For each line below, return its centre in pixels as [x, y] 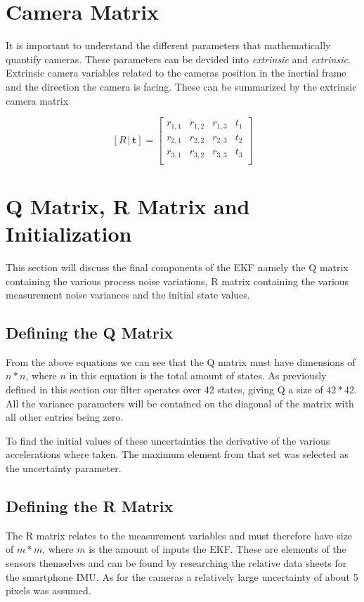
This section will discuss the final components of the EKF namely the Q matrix [177, 267]
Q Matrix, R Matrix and [128, 205]
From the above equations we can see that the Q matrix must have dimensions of [181, 361]
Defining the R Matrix [90, 506]
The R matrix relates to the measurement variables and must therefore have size [179, 535]
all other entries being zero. [65, 417]
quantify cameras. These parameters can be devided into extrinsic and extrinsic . [178, 59]
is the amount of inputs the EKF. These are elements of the [217, 549]
